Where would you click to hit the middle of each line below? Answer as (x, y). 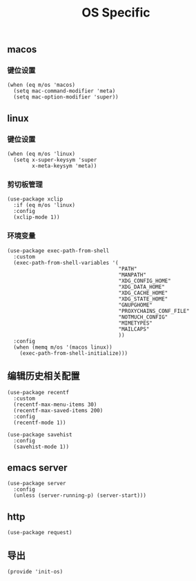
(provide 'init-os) (35, 572)
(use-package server (37, 484)
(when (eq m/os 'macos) (41, 85)
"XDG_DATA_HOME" (142, 287)
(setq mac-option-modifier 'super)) (66, 97)
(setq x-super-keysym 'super (55, 160)
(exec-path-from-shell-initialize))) (74, 353)
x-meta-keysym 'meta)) (65, 166)
